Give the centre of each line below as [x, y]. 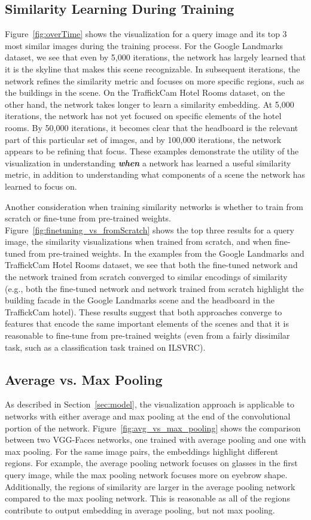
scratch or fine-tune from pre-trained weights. [88, 218]
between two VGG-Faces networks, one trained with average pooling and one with [155, 440]
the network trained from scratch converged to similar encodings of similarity [146, 277]
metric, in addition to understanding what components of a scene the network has [155, 174]
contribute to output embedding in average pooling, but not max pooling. [140, 510]
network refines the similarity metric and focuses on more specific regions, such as [155, 80]
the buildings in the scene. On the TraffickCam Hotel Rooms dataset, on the [145, 92]
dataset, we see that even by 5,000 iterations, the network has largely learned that [155, 57]
